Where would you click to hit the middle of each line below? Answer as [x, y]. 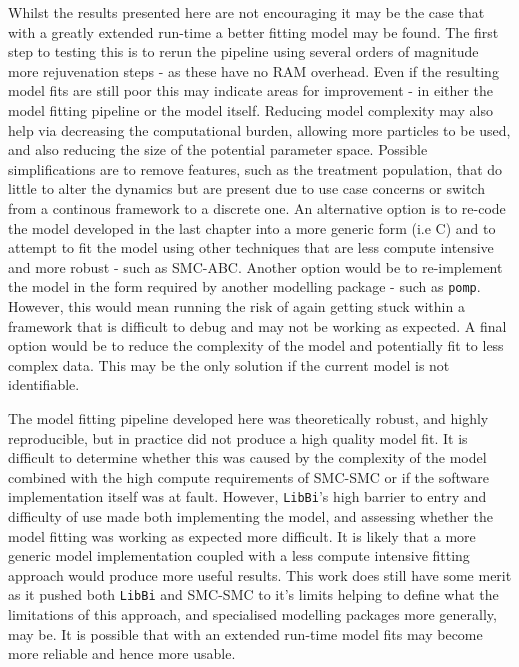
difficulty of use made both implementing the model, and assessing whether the [250, 515]
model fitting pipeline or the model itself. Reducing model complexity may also [250, 109]
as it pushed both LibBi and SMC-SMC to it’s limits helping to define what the [253, 594]
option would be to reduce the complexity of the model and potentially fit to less [256, 345]
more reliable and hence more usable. [122, 653]
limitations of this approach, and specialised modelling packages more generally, [252, 614]
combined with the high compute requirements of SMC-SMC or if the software [248, 476]
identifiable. [44, 384]
